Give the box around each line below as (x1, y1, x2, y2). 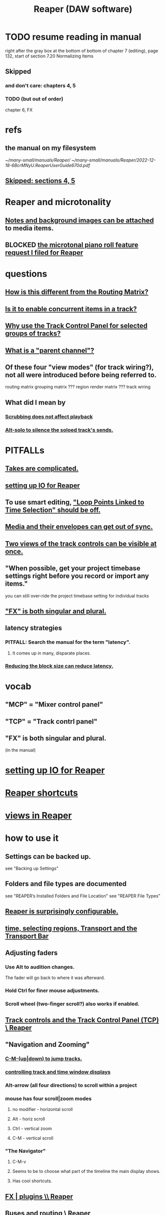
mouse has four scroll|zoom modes (5, 1095, 92, 1102)
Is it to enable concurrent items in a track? (5, 305, 137, 313)
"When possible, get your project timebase (5, 564, 141, 573)
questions (5, 269, 47, 279)
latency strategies (5, 624, 62, 632)
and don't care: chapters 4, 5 (5, 82, 76, 89)
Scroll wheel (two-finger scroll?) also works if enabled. (5, 1000, 140, 1007)
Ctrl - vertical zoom (12, 1125, 52, 1131)
